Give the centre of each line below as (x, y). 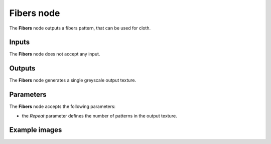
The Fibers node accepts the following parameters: (62, 106)
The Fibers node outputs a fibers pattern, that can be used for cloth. (80, 28)
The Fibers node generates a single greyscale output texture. (73, 80)
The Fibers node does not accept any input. (55, 54)
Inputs (20, 42)
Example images (36, 130)
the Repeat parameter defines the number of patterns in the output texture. (100, 115)
